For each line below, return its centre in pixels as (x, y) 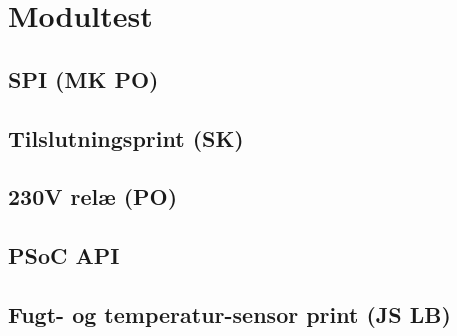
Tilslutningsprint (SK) (126, 137)
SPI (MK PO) (83, 78)
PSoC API (64, 255)
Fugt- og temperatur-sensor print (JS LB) (229, 313)
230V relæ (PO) (93, 196)
